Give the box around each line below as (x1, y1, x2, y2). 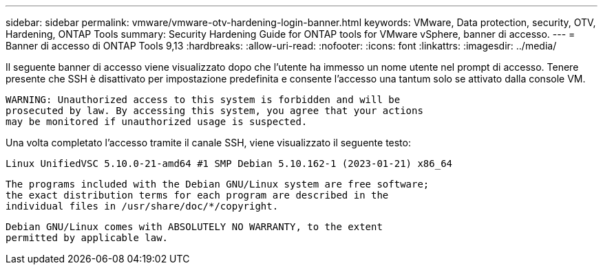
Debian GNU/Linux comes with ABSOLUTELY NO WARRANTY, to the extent (6, 221, 383, 232)
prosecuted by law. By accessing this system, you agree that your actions (6, 105, 423, 116)
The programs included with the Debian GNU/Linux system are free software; (6, 179, 430, 190)
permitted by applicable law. (6, 232, 169, 243)
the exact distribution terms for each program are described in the (6, 190, 389, 201)
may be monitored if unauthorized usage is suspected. (6, 116, 308, 127)
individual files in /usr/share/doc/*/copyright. (6, 201, 279, 212)
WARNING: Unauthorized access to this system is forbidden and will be (6, 94, 401, 105)
